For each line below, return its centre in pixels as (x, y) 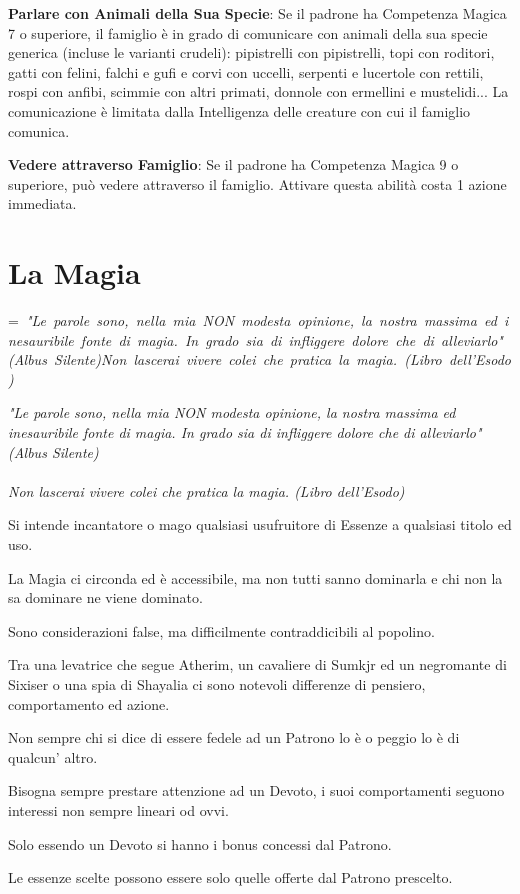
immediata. (42, 203)
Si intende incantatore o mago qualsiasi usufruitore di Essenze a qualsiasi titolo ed (260, 524)
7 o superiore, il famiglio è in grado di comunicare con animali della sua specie (248, 32)
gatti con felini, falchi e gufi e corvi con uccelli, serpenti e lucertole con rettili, (246, 71)
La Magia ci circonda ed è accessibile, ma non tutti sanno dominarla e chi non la (255, 577)
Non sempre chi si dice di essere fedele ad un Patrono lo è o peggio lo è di (234, 737)
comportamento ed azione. (89, 703)
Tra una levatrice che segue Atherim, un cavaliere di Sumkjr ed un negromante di (257, 664)
